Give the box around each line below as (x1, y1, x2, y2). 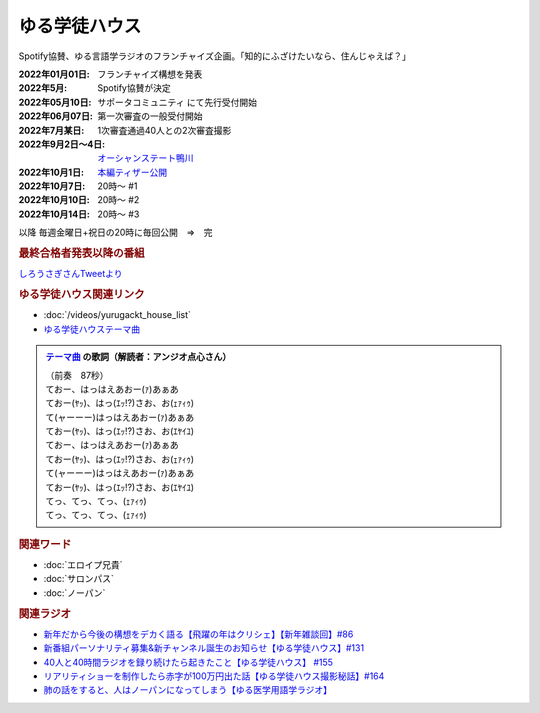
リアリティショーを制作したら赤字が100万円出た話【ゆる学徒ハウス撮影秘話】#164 (43, 670, 385, 682)
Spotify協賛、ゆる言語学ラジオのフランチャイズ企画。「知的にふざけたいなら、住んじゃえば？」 (18, 50, 412, 62)
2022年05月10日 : (18, 96, 92, 108)
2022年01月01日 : (18, 68, 90, 80)
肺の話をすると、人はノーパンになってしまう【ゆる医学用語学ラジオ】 (43, 684, 333, 696)
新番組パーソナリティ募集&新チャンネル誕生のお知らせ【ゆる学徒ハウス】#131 (43, 642, 365, 654)
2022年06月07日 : (18, 110, 94, 122)
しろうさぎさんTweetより (18, 268, 123, 280)
